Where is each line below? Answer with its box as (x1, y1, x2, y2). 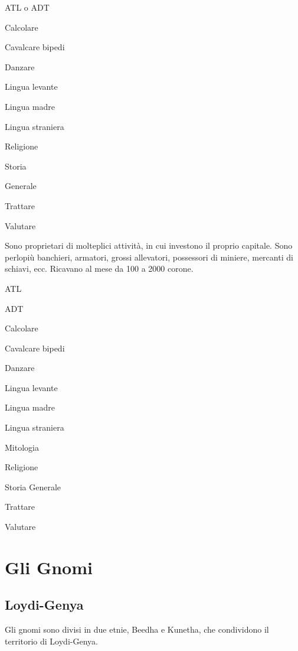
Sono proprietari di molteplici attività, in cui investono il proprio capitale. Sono (5, 239, 293, 252)
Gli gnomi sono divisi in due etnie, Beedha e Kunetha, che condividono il (5, 623, 269, 636)
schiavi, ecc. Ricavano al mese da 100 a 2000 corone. (5, 262, 194, 275)
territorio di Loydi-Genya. (5, 634, 98, 647)
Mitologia (5, 441, 39, 453)
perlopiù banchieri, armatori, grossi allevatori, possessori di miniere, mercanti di (5, 250, 293, 263)
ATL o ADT (5, 1, 50, 13)
